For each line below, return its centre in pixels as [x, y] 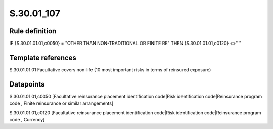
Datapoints [27, 84]
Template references [43, 57]
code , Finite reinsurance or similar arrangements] [61, 103]
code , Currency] [27, 120]
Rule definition [33, 31]
